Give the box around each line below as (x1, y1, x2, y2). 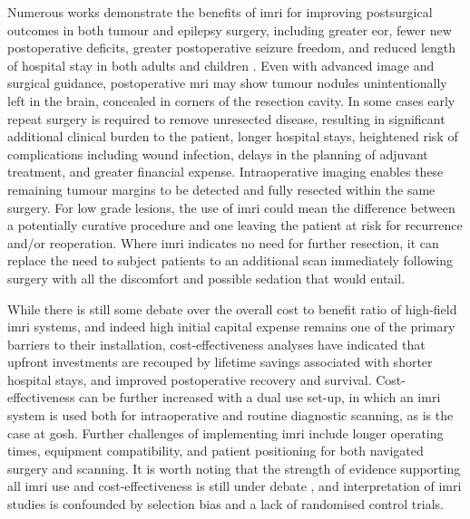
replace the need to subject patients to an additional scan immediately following (7, 251, 454, 270)
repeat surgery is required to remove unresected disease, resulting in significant (7, 109, 446, 128)
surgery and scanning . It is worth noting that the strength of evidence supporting (7, 458, 461, 477)
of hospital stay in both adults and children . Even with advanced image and (7, 55, 435, 74)
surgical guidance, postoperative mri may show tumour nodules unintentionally (7, 73, 447, 92)
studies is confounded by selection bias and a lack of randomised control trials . (7, 495, 444, 514)
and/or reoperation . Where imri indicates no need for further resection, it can (7, 233, 439, 252)
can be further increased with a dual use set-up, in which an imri (79, 388, 441, 407)
